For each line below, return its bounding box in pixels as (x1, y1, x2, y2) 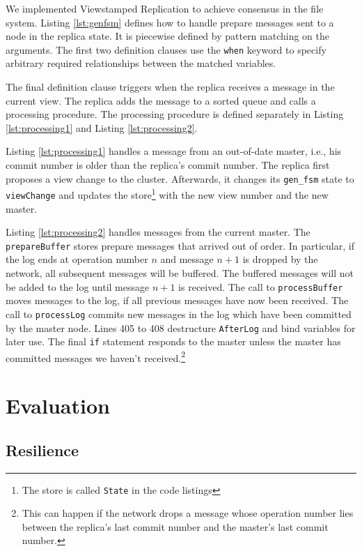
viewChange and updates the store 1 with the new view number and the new (6, 186, 329, 202)
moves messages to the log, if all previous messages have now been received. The (6, 293, 349, 308)
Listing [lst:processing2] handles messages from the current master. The (6, 225, 310, 239)
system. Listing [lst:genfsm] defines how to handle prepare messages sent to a (6, 15, 334, 29)
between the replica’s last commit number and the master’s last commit (22, 519, 329, 534)
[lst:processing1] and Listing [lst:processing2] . (6, 120, 198, 135)
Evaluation (6, 391, 110, 420)
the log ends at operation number (6, 252, 148, 266)
